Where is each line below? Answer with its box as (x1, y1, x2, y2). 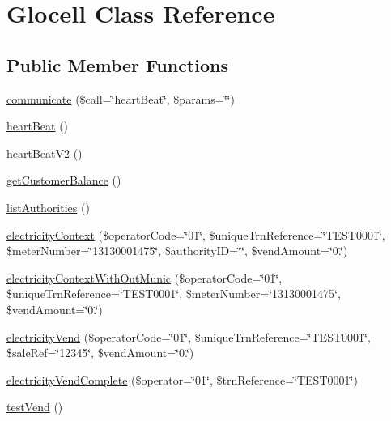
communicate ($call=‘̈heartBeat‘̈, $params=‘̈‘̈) (6, 90, 235, 107)
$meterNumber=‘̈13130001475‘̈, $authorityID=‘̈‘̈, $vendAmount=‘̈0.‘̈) (6, 242, 348, 259)
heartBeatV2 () (6, 144, 83, 161)
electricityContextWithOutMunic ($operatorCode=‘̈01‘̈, (6, 269, 283, 286)
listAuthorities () (6, 198, 90, 215)
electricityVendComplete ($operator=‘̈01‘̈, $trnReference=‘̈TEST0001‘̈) (6, 371, 358, 388)
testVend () (6, 398, 63, 415)
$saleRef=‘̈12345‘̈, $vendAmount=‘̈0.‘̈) (6, 344, 194, 361)
